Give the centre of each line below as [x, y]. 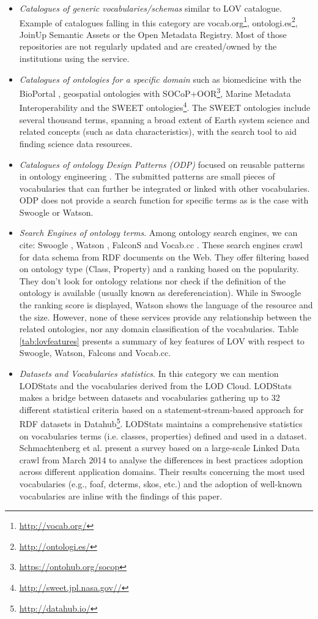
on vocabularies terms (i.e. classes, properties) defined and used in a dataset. [163, 435]
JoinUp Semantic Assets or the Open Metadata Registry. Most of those [153, 34]
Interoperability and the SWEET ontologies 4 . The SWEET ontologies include [165, 107]
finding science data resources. [76, 143]
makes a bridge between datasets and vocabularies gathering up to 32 [150, 397]
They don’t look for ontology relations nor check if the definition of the [153, 280]
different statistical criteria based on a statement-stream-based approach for [161, 409]
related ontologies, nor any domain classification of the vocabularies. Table [159, 329]
